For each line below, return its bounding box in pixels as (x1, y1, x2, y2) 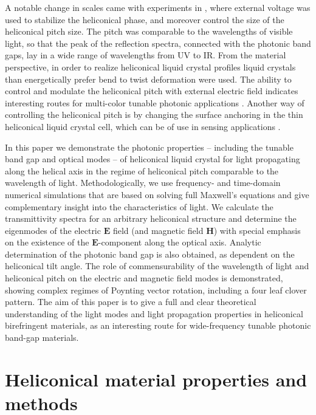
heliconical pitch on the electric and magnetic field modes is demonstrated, (5, 272, 283, 284)
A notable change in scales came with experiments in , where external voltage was (5, 1, 311, 13)
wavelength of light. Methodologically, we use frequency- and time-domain (5, 176, 281, 189)
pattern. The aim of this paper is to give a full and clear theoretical (5, 295, 256, 308)
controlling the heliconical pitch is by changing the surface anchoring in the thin (5, 108, 303, 121)
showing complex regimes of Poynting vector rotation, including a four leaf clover (5, 283, 307, 296)
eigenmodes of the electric (5, 224, 101, 236)
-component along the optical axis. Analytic (98, 236, 261, 249)
